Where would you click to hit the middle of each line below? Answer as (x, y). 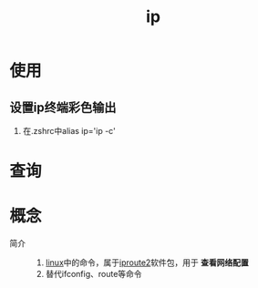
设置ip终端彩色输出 (63, 107)
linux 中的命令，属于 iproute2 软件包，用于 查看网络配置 (147, 262)
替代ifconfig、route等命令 (94, 274)
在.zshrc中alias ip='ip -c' (69, 131)
